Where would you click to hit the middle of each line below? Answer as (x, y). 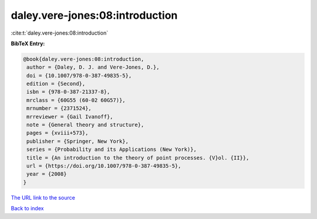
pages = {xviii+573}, (58, 133)
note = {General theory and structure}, (85, 125)
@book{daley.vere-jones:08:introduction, (84, 59)
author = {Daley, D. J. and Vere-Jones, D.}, (93, 67)
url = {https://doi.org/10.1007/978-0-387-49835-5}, (104, 166)
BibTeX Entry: (28, 43)
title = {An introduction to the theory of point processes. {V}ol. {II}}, (138, 158)
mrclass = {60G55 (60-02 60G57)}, (76, 100)
